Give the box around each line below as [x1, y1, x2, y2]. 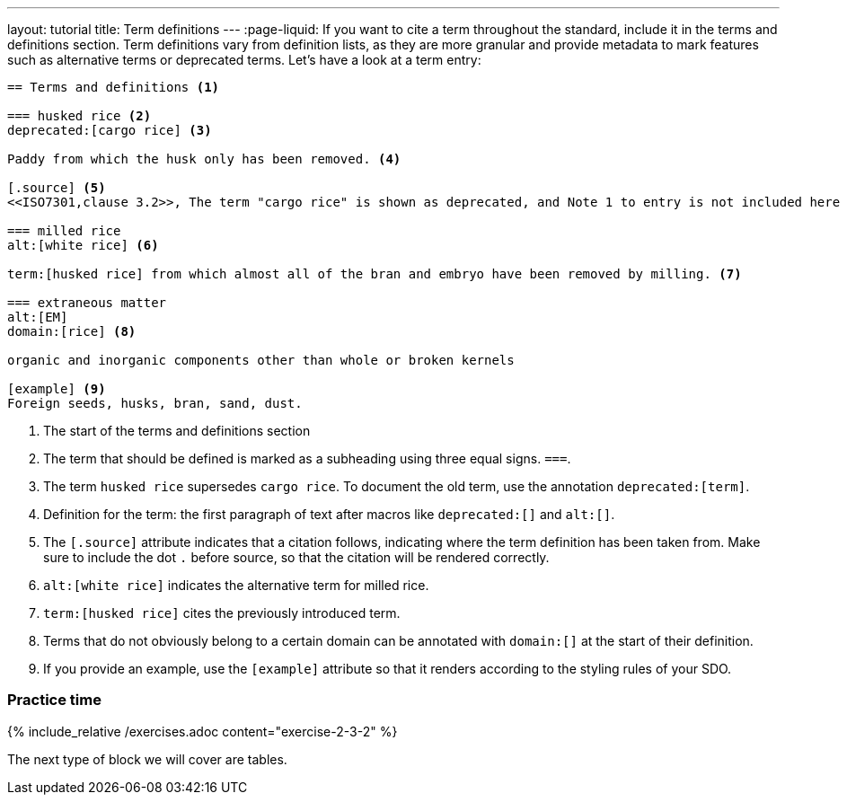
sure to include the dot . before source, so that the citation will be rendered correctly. [43, 550, 550, 565]
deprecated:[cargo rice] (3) [7, 123, 212, 137]
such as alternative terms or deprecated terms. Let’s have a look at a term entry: [7, 52, 481, 67]
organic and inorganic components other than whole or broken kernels [7, 353, 515, 367]
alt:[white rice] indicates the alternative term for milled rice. [43, 577, 429, 593]
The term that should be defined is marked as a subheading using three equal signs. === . [43, 451, 571, 466]
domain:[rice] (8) [7, 324, 137, 339]
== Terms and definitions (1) [7, 80, 220, 94]
